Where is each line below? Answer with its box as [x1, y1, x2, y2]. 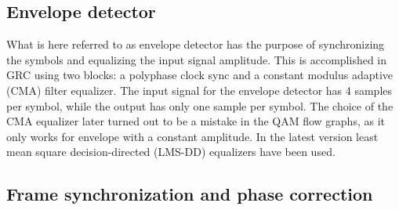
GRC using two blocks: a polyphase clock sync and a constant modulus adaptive [6, 67, 394, 83]
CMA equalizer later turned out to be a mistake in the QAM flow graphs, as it [6, 113, 385, 129]
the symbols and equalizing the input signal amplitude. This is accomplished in [6, 51, 387, 67]
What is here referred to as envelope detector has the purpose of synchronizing [6, 36, 385, 52]
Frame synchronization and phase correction [6, 182, 373, 206]
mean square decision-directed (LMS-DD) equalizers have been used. [6, 143, 336, 160]
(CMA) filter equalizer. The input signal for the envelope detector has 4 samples [6, 81, 392, 98]
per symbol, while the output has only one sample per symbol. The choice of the [6, 97, 394, 114]
